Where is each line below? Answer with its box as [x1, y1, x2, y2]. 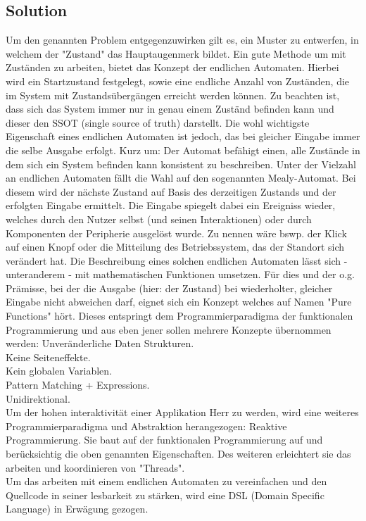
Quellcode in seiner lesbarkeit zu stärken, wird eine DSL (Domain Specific [6, 487, 324, 502]
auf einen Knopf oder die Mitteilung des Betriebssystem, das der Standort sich [6, 239, 345, 254]
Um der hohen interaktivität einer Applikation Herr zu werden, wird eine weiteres [6, 405, 359, 420]
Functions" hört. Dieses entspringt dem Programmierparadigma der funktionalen [6, 308, 353, 323]
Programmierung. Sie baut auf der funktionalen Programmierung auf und [6, 432, 323, 447]
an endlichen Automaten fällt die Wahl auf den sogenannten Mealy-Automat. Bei [6, 170, 356, 185]
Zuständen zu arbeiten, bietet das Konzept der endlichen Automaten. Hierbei [6, 60, 339, 75]
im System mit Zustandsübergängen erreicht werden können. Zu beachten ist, [6, 87, 340, 102]
